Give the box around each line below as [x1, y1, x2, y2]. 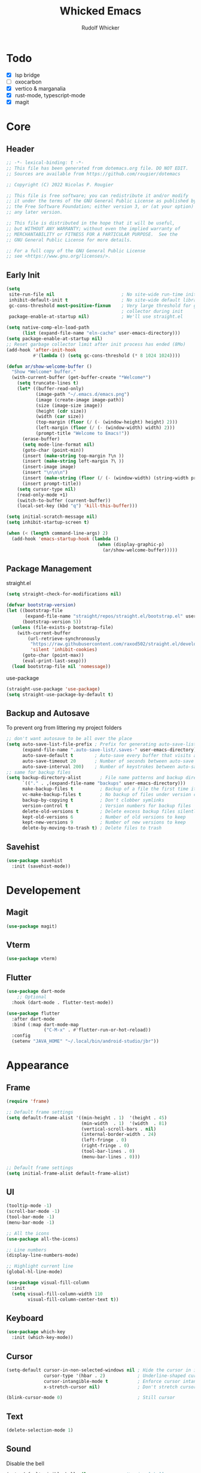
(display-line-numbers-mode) [6, 1253, 79, 1259]
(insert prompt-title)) [22, 481, 82, 487]
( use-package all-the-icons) [6, 1236, 79, 1242]
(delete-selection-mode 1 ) [6, 1427, 74, 1433]
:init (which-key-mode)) [11, 1335, 74, 1341]
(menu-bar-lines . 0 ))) [81, 1153, 141, 1160]
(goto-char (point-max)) [22, 652, 84, 658]
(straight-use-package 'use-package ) [6, 686, 100, 692]
